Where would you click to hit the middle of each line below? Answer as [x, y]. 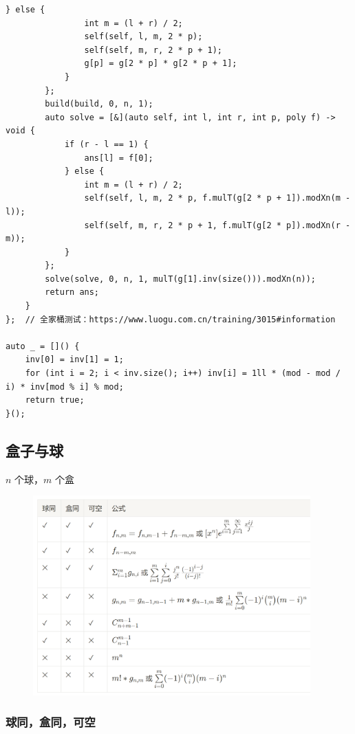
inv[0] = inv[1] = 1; [74, 360]
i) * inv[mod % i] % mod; [65, 387]
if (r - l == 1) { [106, 144]
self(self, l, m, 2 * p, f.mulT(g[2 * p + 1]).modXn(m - [217, 198]
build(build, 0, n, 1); [99, 104]
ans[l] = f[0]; [119, 158]
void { [20, 131]
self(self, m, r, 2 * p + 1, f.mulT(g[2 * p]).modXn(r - [217, 225]
